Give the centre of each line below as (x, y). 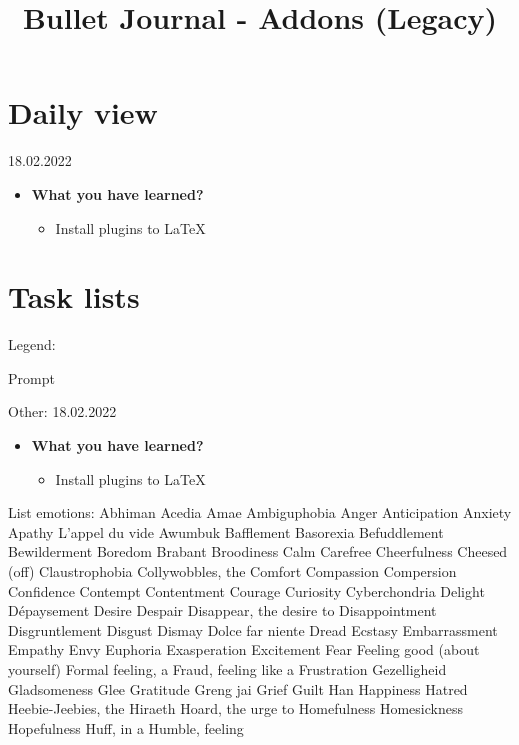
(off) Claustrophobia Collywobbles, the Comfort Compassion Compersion (232, 570)
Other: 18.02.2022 (62, 411)
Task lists (74, 296)
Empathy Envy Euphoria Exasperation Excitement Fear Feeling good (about (244, 649)
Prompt (31, 377)
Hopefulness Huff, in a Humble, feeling (126, 727)
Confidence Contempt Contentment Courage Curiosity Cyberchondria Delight (246, 590)
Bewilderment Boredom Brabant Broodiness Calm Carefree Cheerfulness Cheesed (258, 551)
